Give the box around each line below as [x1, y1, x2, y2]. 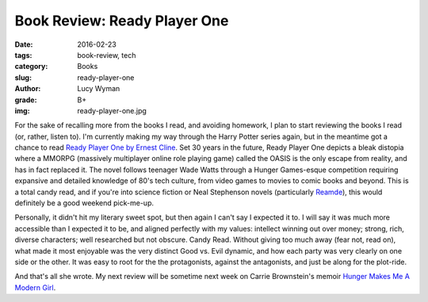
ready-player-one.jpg [77, 105, 147, 115]
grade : [14, 95, 37, 105]
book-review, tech [77, 50, 136, 59]
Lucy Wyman [77, 84, 120, 94]
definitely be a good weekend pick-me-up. [14, 198, 155, 208]
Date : [14, 40, 33, 49]
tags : [14, 50, 32, 59]
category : [14, 62, 48, 71]
